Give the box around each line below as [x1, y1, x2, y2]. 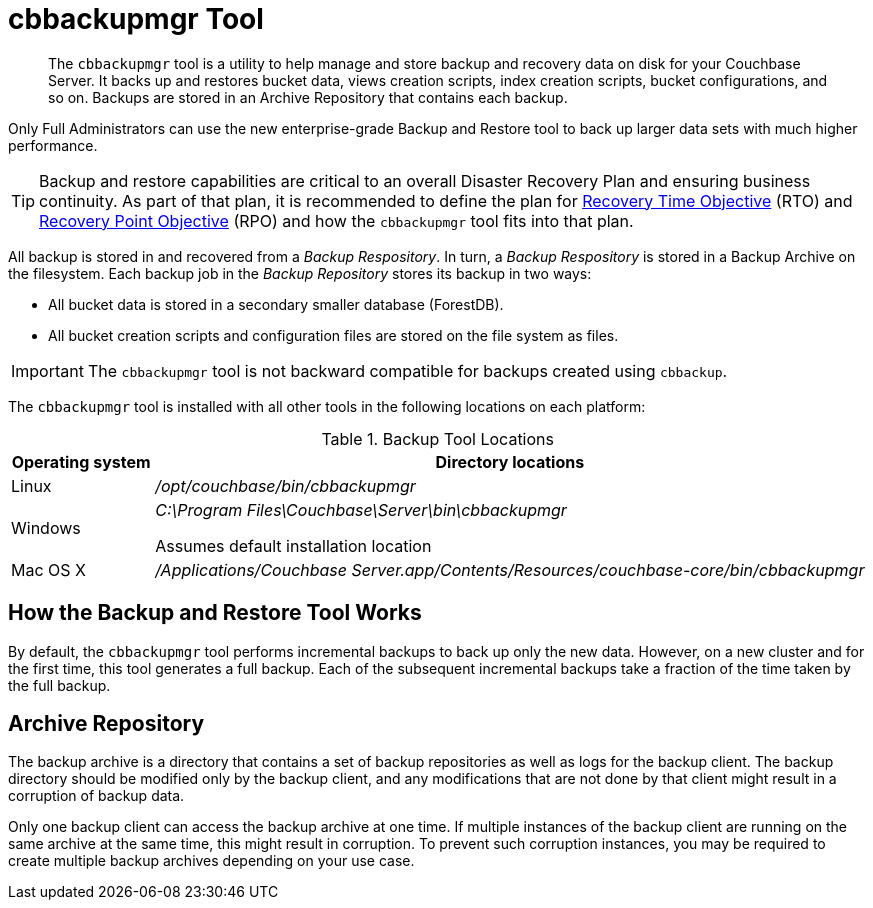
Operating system [11, 451, 151, 472]
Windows [11, 517, 81, 538]
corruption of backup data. [8, 787, 185, 805]
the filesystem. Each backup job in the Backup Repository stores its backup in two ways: [8, 264, 592, 282]
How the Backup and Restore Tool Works [8, 600, 422, 626]
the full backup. [8, 676, 111, 694]
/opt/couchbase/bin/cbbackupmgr [155, 475, 416, 496]
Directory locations [435, 451, 585, 472]
